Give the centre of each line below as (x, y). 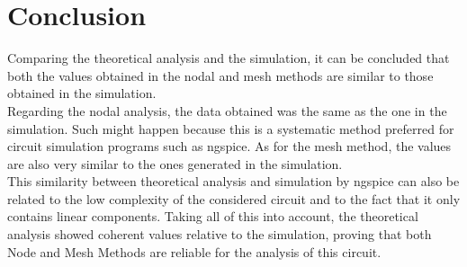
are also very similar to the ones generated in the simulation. (175, 163)
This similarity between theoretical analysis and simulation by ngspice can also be (233, 181)
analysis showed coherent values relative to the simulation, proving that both (220, 234)
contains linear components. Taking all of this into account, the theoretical (213, 216)
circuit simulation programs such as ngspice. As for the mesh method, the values (229, 146)
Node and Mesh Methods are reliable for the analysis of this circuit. (194, 251)
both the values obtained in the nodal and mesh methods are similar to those (220, 75)
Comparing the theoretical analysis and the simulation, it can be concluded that (229, 58)
